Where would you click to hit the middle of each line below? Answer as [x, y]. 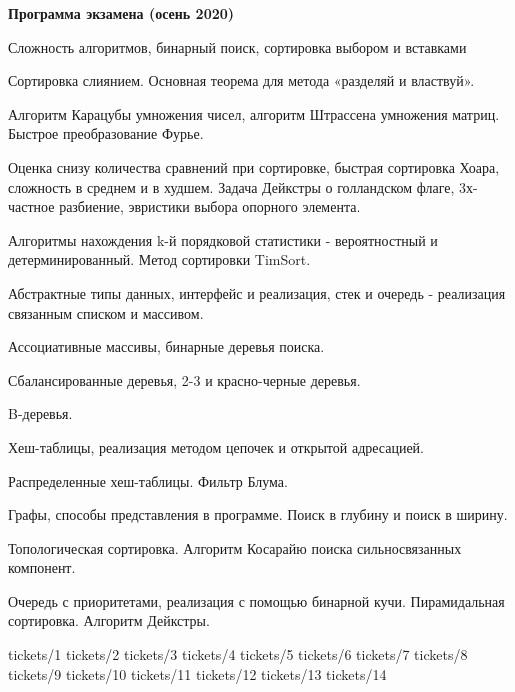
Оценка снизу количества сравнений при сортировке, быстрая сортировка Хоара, [254, 166]
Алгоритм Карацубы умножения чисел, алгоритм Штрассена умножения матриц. [254, 113]
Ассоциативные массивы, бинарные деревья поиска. [166, 346]
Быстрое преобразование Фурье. [106, 133]
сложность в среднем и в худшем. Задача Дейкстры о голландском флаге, [231, 186]
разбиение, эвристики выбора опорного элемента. [210, 206]
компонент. [42, 567]
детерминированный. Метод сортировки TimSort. [159, 259]
